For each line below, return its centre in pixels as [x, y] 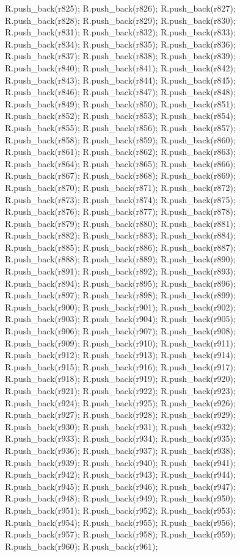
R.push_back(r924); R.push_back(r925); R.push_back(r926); [120, 402]
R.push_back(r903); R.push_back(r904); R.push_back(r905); [120, 319]
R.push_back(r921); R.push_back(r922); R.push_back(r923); [120, 390]
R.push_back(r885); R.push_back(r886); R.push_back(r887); [120, 247]
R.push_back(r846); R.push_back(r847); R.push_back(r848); [120, 92]
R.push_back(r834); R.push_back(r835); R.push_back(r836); [120, 44]
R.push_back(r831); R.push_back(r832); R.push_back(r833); [120, 32]
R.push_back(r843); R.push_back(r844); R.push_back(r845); [120, 80]
